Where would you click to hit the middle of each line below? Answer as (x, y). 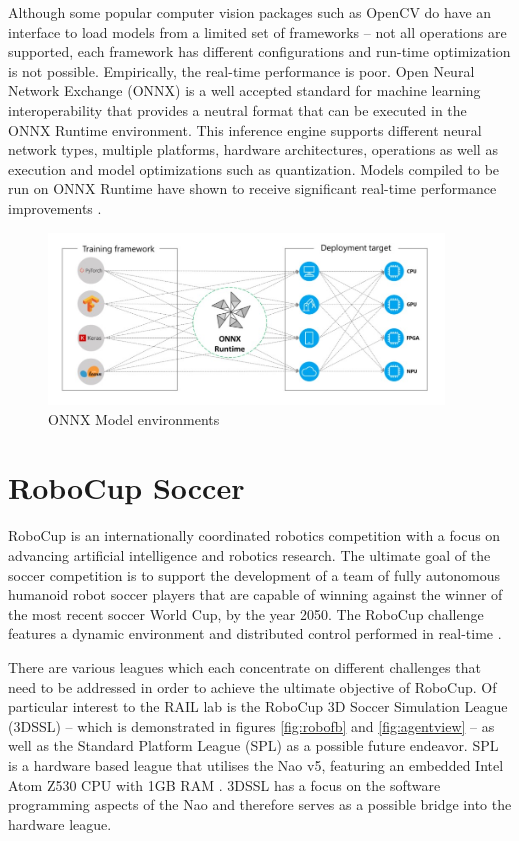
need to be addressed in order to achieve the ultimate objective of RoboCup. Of (252, 686)
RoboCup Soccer (126, 487)
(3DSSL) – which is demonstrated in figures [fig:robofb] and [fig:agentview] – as (251, 725)
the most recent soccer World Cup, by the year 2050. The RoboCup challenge (246, 613)
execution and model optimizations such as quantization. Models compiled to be (254, 168)
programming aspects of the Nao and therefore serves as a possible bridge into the (260, 804)
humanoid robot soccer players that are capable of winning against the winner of (255, 594)
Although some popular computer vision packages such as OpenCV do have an (250, 12)
